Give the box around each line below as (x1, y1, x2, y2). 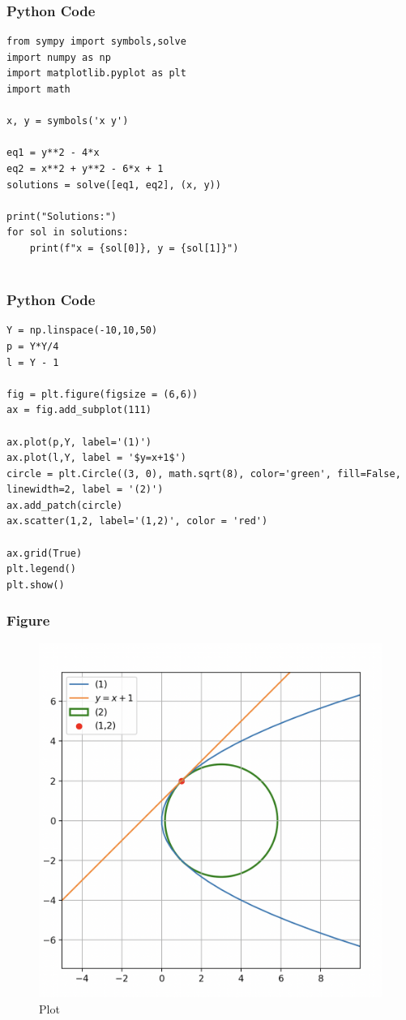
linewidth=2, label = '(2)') (6, 484, 164, 496)
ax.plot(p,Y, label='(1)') (6, 436, 152, 448)
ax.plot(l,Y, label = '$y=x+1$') (6, 452, 186, 464)
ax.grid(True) (6, 547, 83, 559)
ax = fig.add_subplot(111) (6, 404, 152, 416)
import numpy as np (6, 51, 111, 63)
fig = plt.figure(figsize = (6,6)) (6, 388, 199, 400)
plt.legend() (6, 563, 76, 575)
